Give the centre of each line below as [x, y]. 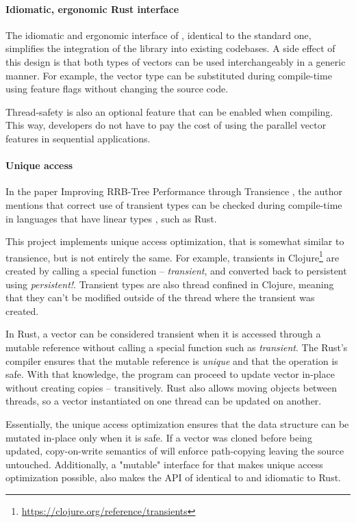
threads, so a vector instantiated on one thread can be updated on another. [164, 401]
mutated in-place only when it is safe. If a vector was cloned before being [159, 437]
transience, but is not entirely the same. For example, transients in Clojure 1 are [173, 256]
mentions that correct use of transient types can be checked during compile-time [174, 204]
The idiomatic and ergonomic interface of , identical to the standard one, [158, 35]
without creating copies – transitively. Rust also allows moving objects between [171, 387]
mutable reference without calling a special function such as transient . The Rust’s [177, 347]
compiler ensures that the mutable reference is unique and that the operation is [172, 360]
